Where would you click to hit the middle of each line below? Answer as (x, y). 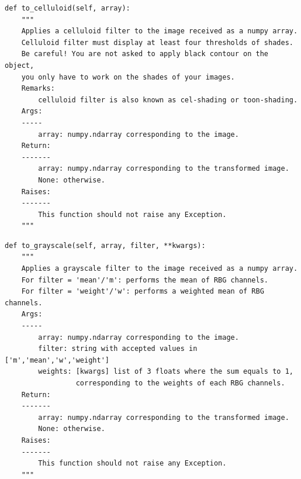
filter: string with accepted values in (118, 349)
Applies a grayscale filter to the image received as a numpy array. (160, 269)
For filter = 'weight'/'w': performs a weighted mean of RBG (143, 292)
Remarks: (38, 89)
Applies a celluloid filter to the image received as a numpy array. (160, 31)
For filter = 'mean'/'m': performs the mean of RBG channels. (145, 280)
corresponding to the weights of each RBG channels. (180, 383)
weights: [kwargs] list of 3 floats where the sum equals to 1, (166, 372)
